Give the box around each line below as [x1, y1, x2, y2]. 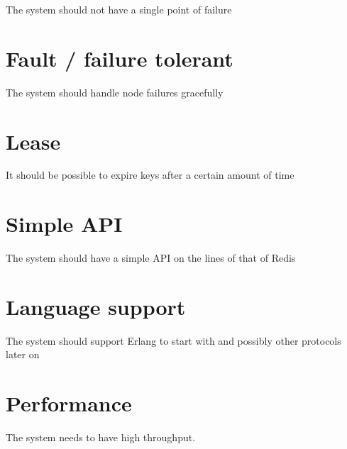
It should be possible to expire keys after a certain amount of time [6, 167, 294, 182]
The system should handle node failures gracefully [6, 84, 224, 99]
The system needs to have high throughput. [6, 430, 196, 445]
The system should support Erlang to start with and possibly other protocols [6, 333, 341, 348]
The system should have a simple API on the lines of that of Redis [6, 250, 296, 265]
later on [6, 347, 40, 362]
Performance [6, 389, 132, 418]
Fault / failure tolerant [6, 43, 233, 72]
